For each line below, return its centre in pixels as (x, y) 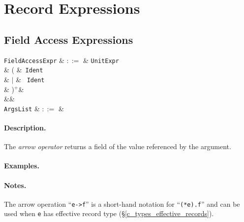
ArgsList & (22, 108)
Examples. (22, 166)
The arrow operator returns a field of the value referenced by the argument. (118, 146)
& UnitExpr (101, 60)
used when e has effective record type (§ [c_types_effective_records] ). (109, 213)
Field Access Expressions (69, 39)
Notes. (15, 185)
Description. (25, 127)
